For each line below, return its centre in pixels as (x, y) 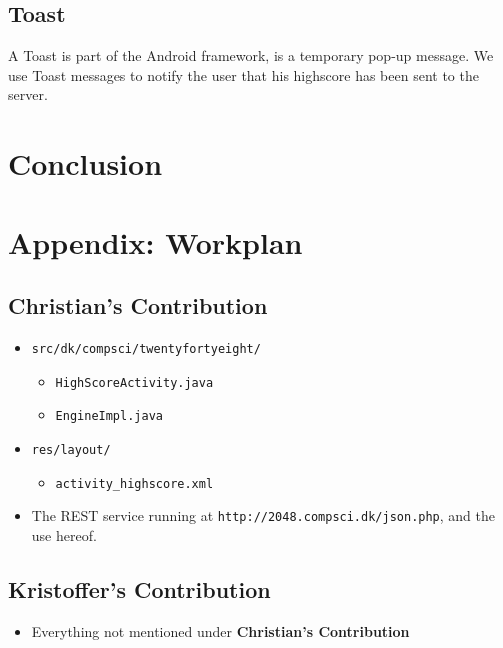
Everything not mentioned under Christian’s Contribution (220, 630)
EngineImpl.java (109, 416)
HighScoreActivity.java (134, 382)
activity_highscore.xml (134, 483)
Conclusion (85, 163)
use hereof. (64, 534)
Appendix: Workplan (155, 241)
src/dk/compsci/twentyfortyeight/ (146, 348)
